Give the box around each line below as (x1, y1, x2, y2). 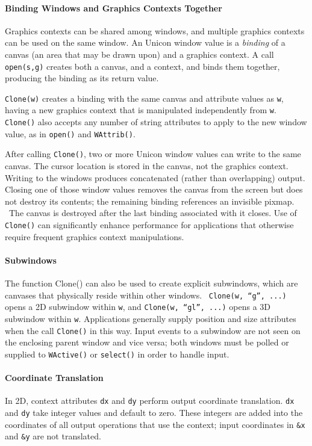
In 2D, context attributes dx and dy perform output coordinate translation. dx (5, 394, 295, 407)
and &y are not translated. (5, 430, 101, 442)
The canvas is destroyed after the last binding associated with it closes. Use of (8, 206, 297, 219)
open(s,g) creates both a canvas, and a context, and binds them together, (5, 60, 280, 72)
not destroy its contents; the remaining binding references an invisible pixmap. (5, 194, 295, 207)
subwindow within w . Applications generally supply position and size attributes (5, 312, 296, 325)
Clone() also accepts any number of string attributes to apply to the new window (5, 116, 307, 128)
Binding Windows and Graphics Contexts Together (5, 1, 222, 14)
